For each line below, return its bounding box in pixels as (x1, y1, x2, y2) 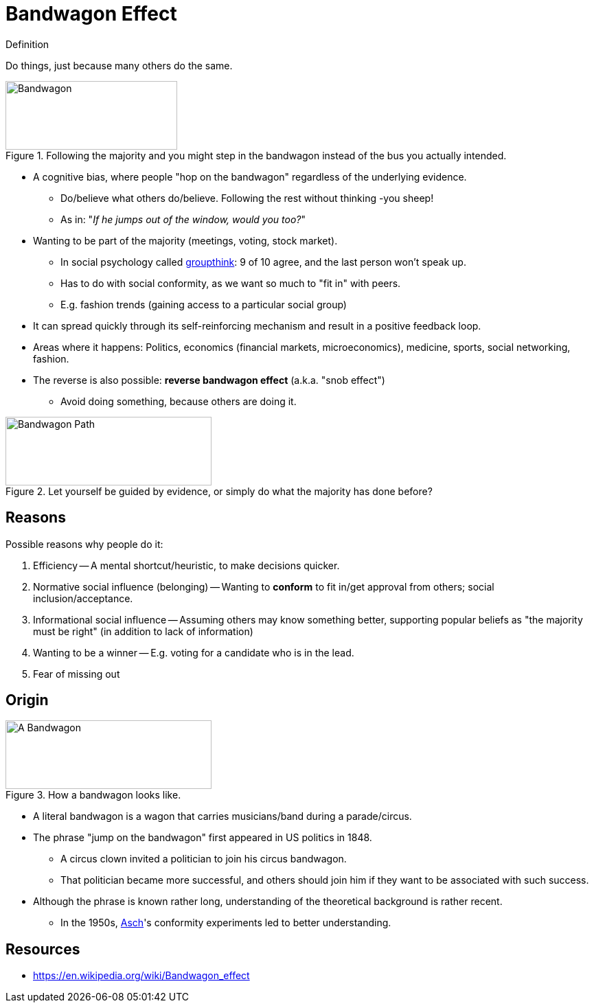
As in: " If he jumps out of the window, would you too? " (60, 213, 306, 225)
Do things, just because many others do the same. (5, 59, 233, 71)
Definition (5, 38, 49, 50)
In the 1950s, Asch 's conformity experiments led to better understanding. (60, 917, 391, 929)
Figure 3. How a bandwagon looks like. (5, 789, 181, 801)
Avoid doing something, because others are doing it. (60, 395, 297, 407)
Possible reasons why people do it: (5, 538, 163, 550)
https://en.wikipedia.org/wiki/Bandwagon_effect (33, 970, 250, 982)
